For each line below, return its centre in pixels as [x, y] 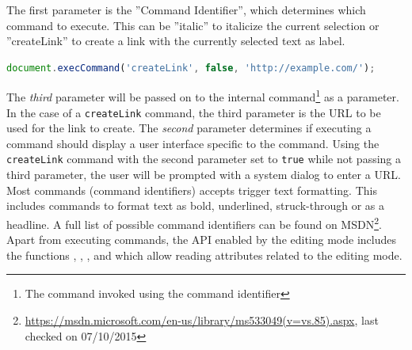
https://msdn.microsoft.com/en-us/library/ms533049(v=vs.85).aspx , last [202, 320]
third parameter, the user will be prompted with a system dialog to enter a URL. [204, 175]
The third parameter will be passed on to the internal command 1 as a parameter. [203, 96]
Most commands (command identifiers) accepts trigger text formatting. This [192, 190]
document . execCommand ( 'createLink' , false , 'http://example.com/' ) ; [191, 68]
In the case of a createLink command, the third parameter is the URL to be [194, 112]
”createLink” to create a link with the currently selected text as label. [176, 41]
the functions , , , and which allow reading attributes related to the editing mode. [204, 255]
